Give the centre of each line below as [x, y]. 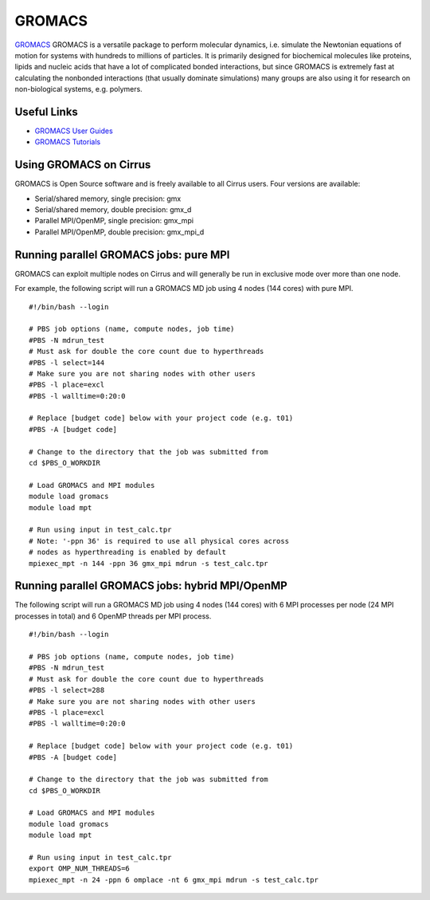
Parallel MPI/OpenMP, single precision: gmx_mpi [114, 221]
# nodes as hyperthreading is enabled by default [128, 552]
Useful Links [47, 112]
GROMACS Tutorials [68, 142]
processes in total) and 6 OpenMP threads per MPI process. [113, 616]
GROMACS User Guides [74, 131]
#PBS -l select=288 [67, 690]
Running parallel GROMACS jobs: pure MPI [122, 255]
